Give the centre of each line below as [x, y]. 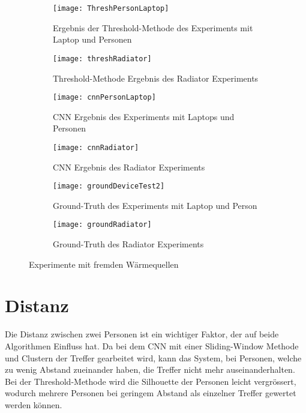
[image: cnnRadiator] [96, 147]
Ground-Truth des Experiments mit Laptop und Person [155, 205]
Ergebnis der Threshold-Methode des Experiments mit [153, 27]
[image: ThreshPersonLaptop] [111, 8]
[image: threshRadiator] [102, 59]
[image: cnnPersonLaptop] [104, 98]
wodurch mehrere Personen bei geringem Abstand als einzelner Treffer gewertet [151, 393]
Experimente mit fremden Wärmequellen [104, 264]
